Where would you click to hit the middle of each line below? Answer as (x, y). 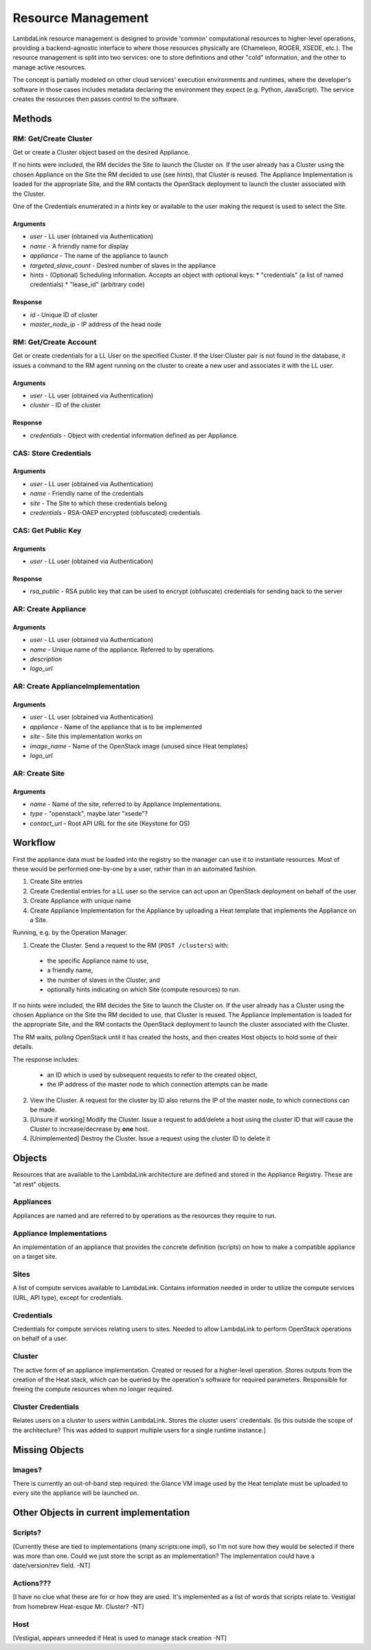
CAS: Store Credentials (52, 453)
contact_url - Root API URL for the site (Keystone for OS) (110, 823)
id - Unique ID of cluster (64, 314)
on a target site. (35, 1257)
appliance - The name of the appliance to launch (99, 256)
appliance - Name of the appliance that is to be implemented (116, 726)
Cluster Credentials (46, 1407)
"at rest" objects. (37, 1184)
